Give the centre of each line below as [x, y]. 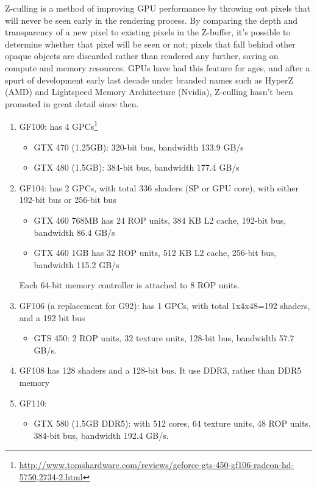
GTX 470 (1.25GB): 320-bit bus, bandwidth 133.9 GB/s [139, 147]
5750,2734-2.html [51, 476]
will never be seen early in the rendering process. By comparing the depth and [151, 20]
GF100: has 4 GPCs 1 [59, 125]
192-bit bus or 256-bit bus [68, 200]
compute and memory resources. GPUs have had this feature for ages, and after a [158, 67]
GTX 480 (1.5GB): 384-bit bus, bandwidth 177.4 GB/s [137, 167]
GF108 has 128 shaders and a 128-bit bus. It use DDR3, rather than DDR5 [160, 370]
